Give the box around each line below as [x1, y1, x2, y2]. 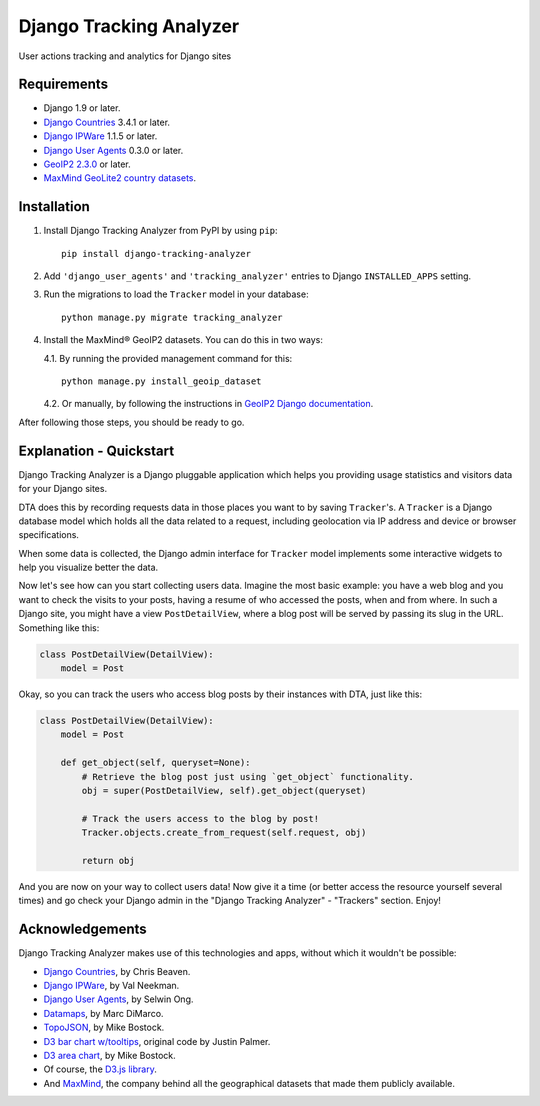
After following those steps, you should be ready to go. [18, 416, 245, 428]
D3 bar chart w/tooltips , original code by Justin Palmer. [43, 1035, 271, 1047]
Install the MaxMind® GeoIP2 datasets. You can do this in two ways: [43, 334, 324, 346]
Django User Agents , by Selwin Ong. [43, 993, 194, 1005]
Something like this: [18, 621, 100, 634]
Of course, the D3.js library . [43, 1063, 157, 1075]
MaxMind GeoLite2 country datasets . [43, 172, 197, 184]
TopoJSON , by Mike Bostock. [43, 1021, 165, 1034]
